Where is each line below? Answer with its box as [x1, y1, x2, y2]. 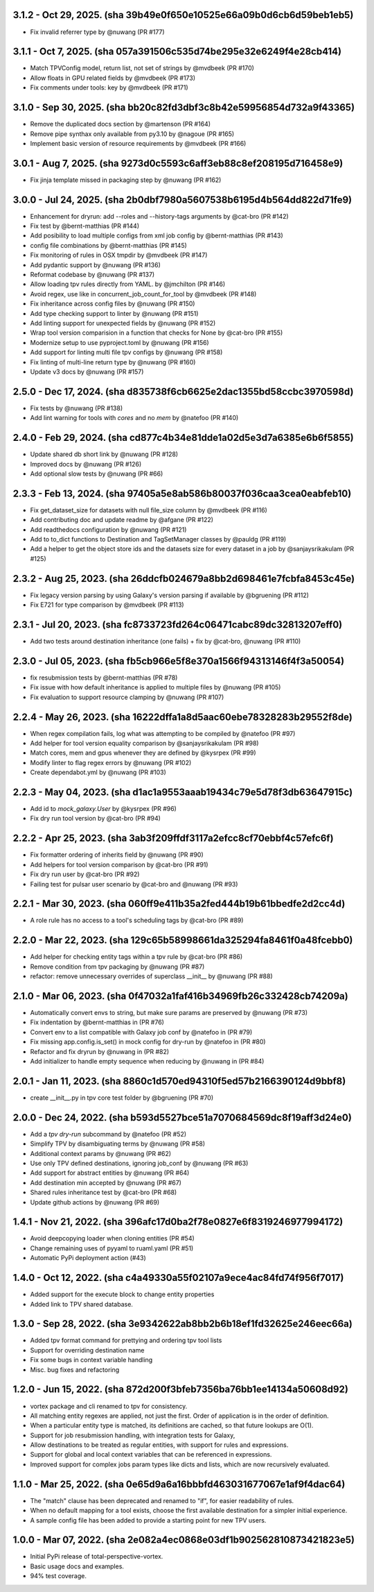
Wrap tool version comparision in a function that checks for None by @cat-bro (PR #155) [30, 328, 283, 337]
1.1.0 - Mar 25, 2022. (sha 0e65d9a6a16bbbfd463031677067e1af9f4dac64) [12, 1478, 346, 1490]
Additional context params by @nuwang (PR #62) [30, 1149, 172, 1157]
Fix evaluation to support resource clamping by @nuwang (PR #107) [30, 693, 224, 701]
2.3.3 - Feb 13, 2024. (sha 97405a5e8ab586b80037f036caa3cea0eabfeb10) [12, 487, 352, 499]
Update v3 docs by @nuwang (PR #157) [30, 367, 144, 376]
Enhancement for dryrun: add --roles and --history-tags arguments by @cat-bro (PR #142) [30, 212, 289, 220]
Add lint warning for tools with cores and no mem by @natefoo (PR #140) [30, 414, 239, 422]
